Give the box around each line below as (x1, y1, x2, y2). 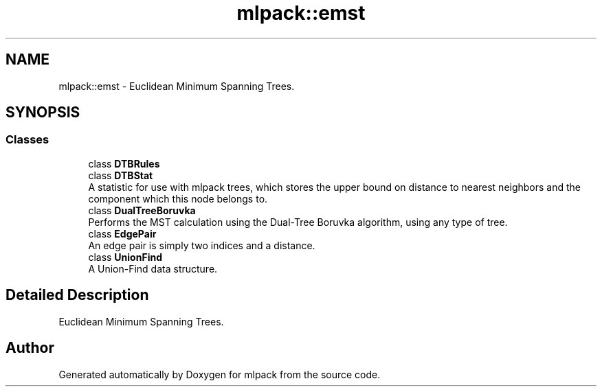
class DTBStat (88, 169, 153, 181)
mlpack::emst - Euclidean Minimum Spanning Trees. (58, 80, 295, 92)
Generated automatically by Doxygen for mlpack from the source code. (58, 368, 381, 380)
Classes (5, 132, 49, 147)
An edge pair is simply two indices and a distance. (88, 239, 315, 251)
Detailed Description (5, 286, 149, 304)
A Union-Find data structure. (88, 262, 218, 275)
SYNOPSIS (5, 104, 80, 122)
